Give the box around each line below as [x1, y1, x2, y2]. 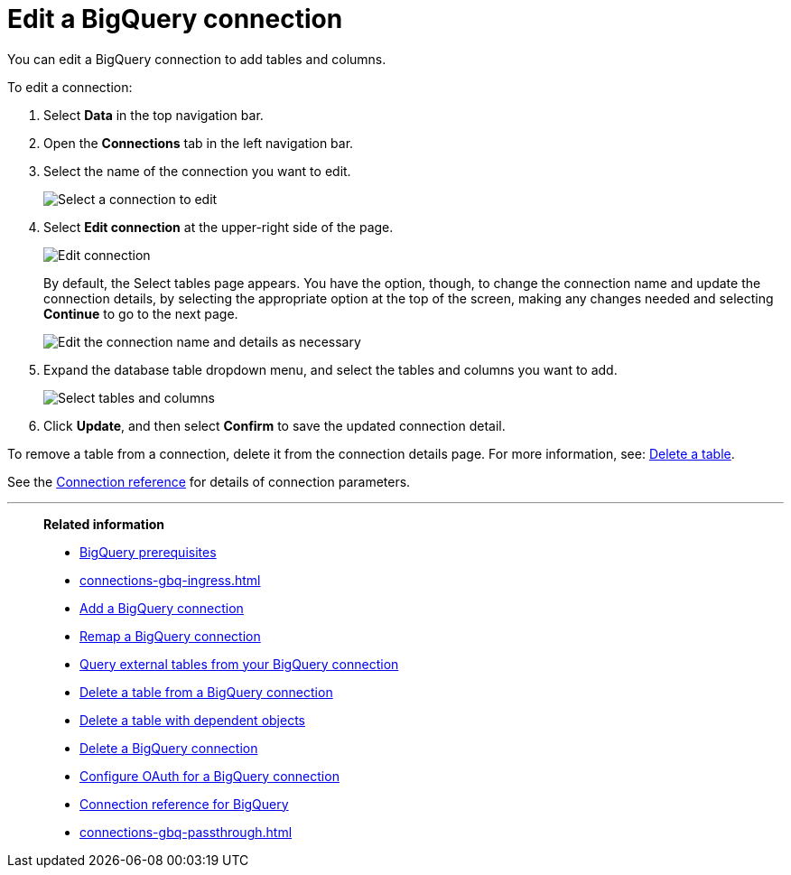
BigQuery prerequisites [79, 544, 217, 560]
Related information [43, 516, 165, 532]
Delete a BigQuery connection [79, 740, 258, 756]
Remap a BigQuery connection [79, 628, 261, 644]
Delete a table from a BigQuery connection [79, 684, 333, 700]
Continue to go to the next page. [43, 305, 238, 321]
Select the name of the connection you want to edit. [43, 163, 351, 179]
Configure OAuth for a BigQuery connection [79, 768, 340, 784]
